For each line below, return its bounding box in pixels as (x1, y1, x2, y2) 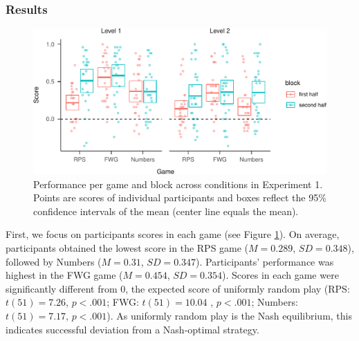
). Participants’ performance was (196, 254, 334, 268)
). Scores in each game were (222, 268, 339, 282)
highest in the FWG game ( (6, 268, 123, 282)
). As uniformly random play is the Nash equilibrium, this (107, 308, 353, 322)
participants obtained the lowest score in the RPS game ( (6, 240, 249, 255)
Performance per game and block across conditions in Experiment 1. (33, 176, 323, 191)
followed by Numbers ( (6, 254, 102, 268)
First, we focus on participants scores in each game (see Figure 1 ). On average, (6, 227, 340, 241)
